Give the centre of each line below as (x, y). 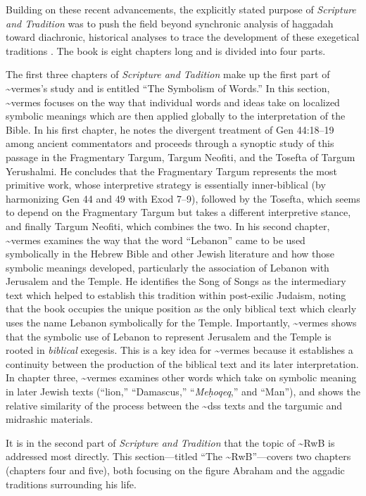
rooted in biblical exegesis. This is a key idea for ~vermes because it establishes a (179, 350)
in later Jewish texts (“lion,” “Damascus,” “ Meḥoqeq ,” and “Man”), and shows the (183, 392)
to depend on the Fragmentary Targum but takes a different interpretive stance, (178, 212)
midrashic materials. (49, 419)
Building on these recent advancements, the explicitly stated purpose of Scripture (181, 9)
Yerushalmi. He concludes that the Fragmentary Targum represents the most (171, 171)
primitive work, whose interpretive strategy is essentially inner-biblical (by (166, 185)
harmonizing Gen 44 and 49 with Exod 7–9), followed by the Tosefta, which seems (183, 198)
